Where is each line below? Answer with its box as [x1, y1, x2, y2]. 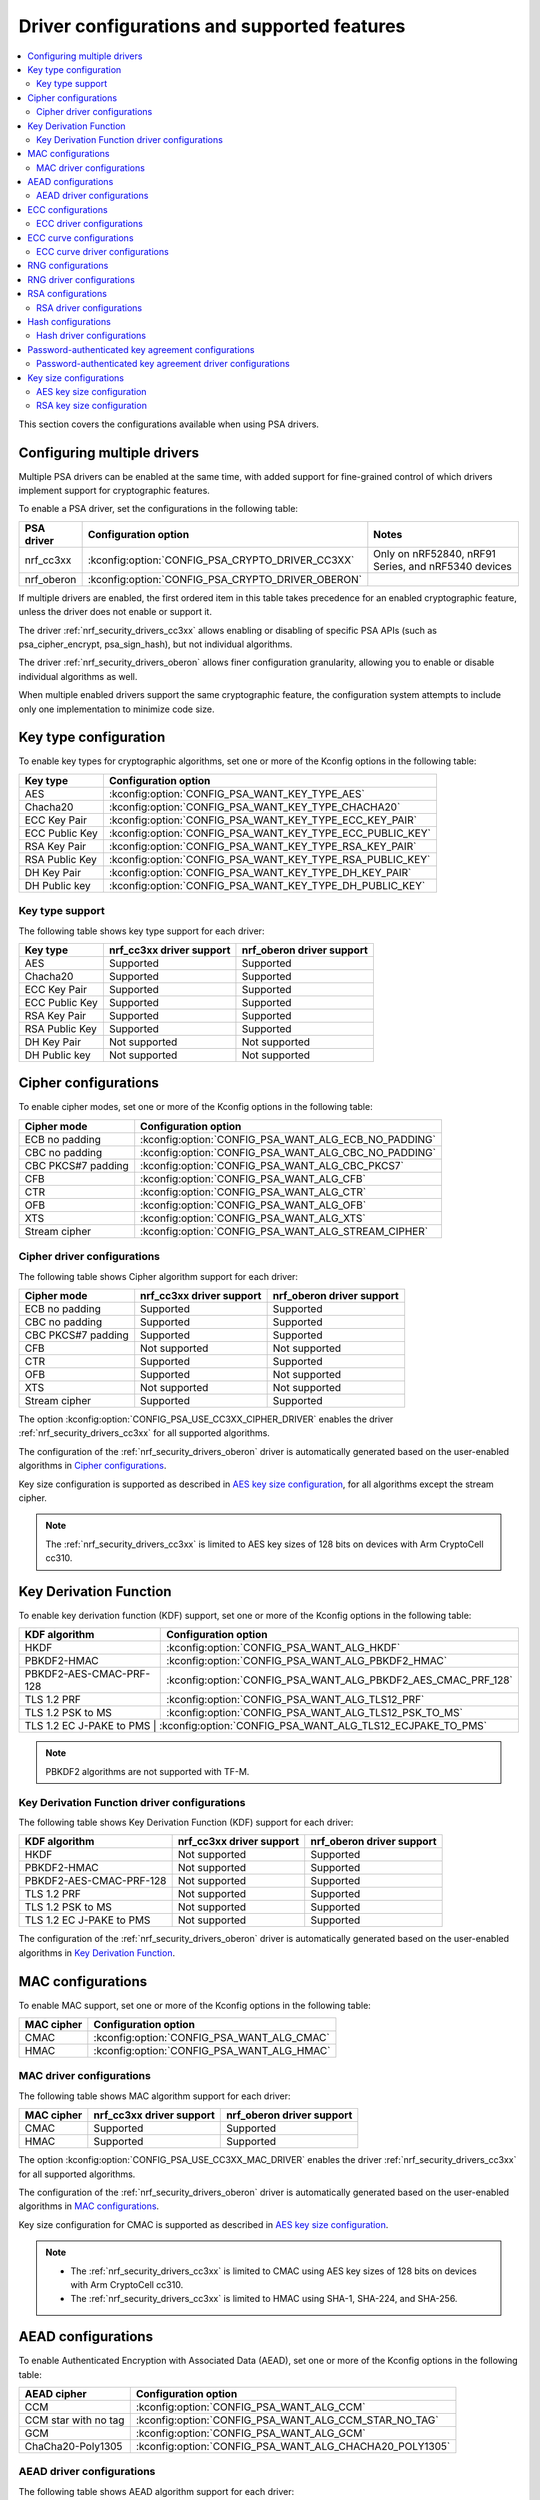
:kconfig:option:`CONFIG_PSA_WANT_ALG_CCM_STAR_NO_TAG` [135, 2413, 439, 2427]
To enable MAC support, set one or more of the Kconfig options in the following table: [18, 1999, 372, 2011]
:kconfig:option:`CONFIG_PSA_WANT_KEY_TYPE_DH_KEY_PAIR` [108, 865, 412, 879]
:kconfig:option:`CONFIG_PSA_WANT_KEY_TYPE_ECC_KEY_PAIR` [108, 813, 417, 827]
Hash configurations [27, 315, 112, 327]
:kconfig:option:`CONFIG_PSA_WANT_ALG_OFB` [140, 1198, 367, 1212]
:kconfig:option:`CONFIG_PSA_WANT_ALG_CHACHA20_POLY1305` [135, 2439, 451, 2453]
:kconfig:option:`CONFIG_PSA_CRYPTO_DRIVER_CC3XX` [87, 553, 355, 567]
